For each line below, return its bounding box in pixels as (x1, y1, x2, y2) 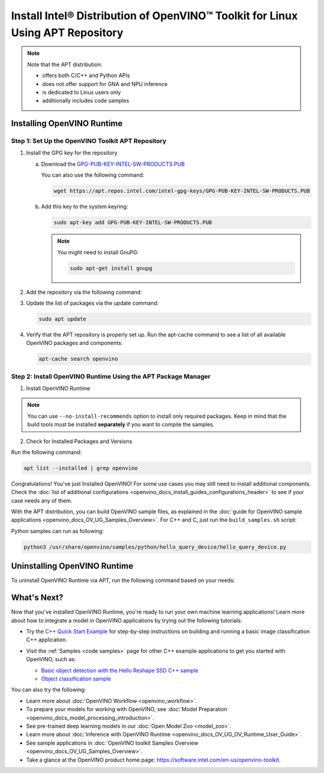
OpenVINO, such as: (26, 656, 76, 663)
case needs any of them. (11, 496, 73, 504)
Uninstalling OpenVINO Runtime (11, 561, 134, 571)
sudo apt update (38, 316, 87, 322)
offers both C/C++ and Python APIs (42, 72, 130, 79)
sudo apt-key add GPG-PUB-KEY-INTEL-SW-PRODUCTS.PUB (53, 219, 212, 226)
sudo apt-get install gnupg (70, 264, 152, 272)
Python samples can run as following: (11, 527, 104, 534)
